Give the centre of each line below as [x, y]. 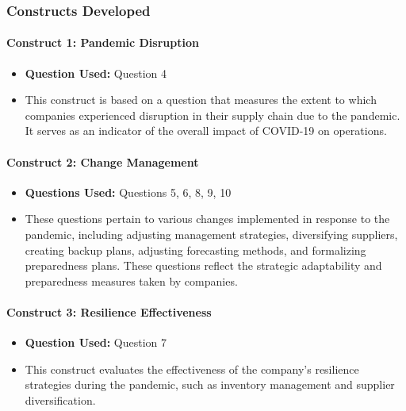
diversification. [60, 399]
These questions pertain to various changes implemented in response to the [207, 219]
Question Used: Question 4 [96, 73]
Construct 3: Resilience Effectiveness [109, 311]
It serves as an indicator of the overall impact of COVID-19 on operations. [206, 131]
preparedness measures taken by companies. [131, 280]
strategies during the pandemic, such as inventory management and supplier [210, 384]
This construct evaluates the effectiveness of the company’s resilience [192, 369]
